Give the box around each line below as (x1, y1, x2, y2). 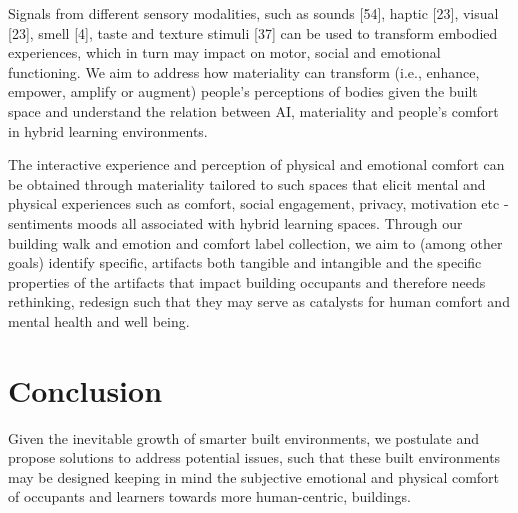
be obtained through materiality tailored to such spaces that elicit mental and (8, 173, 486, 194)
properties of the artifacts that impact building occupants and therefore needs (8, 271, 486, 292)
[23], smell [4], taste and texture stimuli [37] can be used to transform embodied (8, 22, 498, 43)
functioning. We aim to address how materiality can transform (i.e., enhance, (8, 61, 480, 82)
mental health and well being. (8, 310, 190, 331)
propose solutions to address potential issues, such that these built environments (8, 447, 501, 468)
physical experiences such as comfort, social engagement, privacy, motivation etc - (8, 193, 509, 214)
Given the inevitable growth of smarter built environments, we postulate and (8, 427, 480, 448)
